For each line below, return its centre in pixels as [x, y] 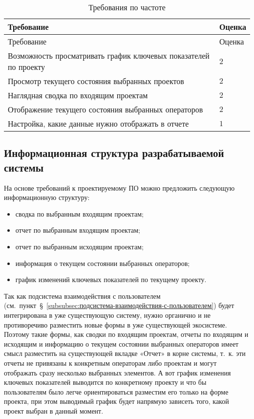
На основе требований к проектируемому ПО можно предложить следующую [119, 187]
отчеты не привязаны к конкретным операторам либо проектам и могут [110, 363]
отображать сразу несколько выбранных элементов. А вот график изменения [117, 372]
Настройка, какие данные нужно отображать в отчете [98, 123]
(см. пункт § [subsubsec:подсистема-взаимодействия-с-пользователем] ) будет [119, 305]
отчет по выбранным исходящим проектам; [79, 246]
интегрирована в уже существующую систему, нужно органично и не [107, 315]
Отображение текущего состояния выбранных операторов [106, 109]
